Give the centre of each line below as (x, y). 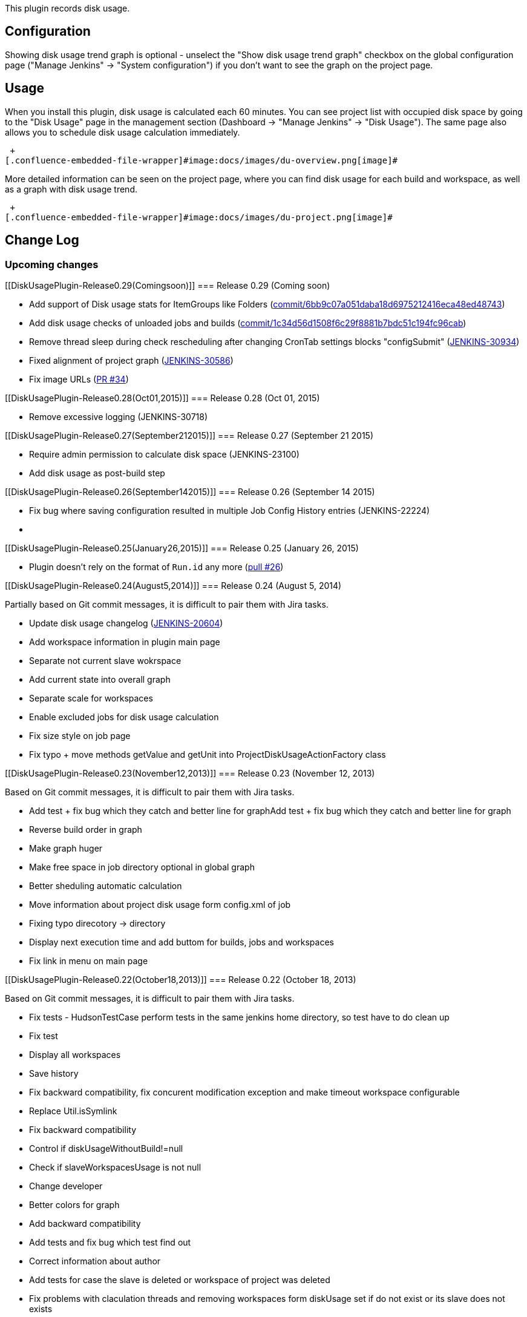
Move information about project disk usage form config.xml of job (160, 904)
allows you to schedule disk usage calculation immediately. (123, 132)
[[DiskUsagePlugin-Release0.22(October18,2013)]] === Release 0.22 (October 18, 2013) (181, 979)
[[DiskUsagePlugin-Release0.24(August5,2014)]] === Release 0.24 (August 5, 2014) (173, 585)
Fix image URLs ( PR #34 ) (79, 379)
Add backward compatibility (85, 1223)
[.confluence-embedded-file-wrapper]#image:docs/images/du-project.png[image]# (199, 217)
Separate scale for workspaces (91, 698)
